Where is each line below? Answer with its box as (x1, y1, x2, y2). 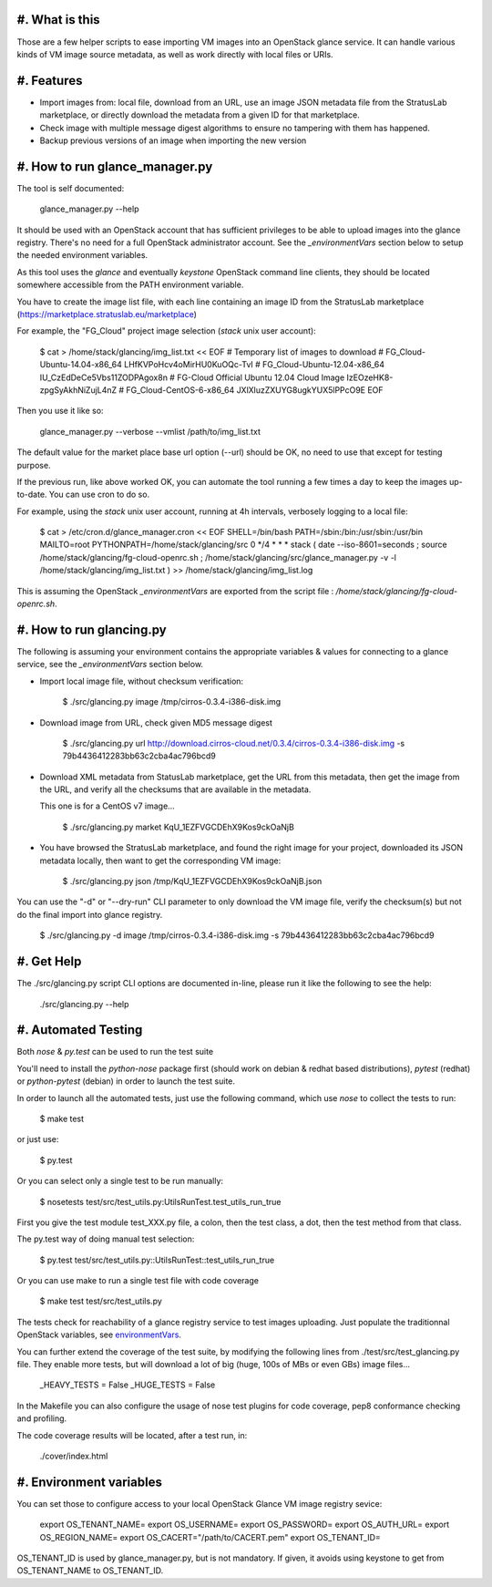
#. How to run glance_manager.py (16, 159, 213, 174)
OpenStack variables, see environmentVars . (16, 1329, 182, 1340)
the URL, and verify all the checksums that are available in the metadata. (39, 784, 312, 795)
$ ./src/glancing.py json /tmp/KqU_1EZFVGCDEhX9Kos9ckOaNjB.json (62, 876, 323, 887)
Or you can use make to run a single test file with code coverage (16, 1275, 260, 1286)
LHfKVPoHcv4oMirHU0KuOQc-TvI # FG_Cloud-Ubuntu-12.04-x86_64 (123, 359, 384, 370)
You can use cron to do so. (48, 489, 150, 500)
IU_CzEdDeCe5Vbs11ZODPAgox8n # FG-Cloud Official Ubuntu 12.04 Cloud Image (39, 372, 345, 383)
